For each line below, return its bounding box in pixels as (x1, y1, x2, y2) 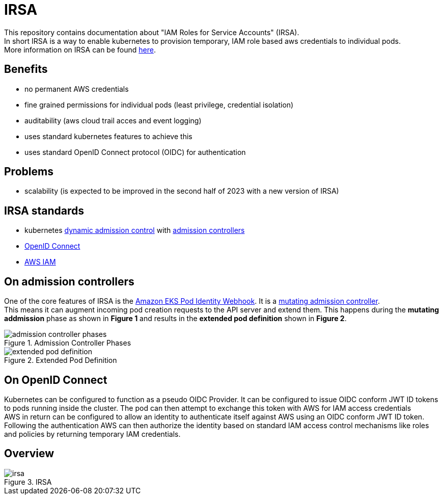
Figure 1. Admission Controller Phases (4, 338, 131, 348)
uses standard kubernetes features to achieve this (24, 132, 192, 141)
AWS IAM (24, 257, 56, 267)
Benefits (4, 63, 48, 76)
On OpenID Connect (4, 373, 107, 386)
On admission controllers (4, 275, 134, 288)
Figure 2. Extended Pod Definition (4, 356, 117, 365)
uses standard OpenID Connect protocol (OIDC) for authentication (24, 147, 246, 156)
